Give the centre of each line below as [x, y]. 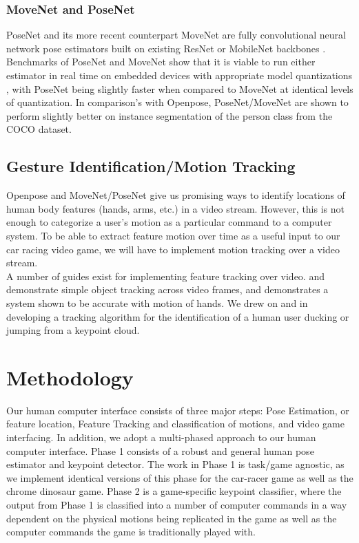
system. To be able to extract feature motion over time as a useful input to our [173, 235]
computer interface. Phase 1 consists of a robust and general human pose [160, 450]
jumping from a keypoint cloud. [73, 330]
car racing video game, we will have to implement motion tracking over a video [173, 249]
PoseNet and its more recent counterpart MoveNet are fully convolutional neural [176, 35]
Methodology [70, 377]
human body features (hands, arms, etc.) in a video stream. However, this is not [175, 208]
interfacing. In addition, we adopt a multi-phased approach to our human [161, 437]
